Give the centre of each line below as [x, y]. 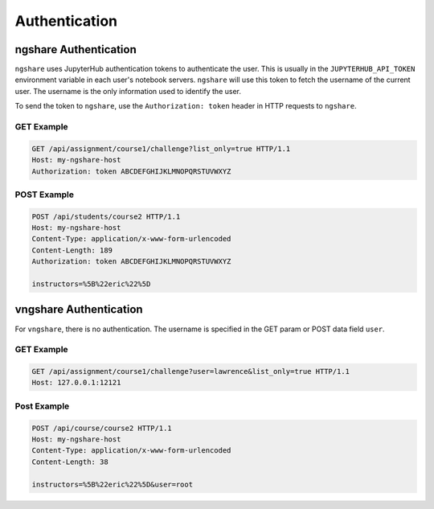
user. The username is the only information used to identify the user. [128, 91]
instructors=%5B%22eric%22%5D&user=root [112, 484]
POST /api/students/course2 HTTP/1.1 [106, 216]
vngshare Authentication [79, 310]
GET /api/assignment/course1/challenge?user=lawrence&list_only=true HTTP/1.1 [190, 371]
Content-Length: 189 [72, 250]
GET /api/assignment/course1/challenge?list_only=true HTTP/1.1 [161, 148]
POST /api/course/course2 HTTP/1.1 [102, 428]
